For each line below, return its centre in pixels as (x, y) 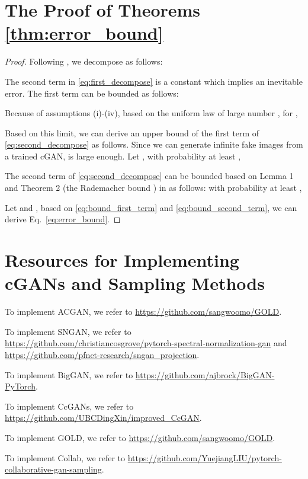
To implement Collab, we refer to (65, 457)
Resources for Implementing (122, 260)
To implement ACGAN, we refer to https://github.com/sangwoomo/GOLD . (143, 312)
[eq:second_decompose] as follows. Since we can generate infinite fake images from (154, 144)
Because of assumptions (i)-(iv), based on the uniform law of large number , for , (151, 113)
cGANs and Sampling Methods (135, 283)
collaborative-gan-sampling (53, 469)
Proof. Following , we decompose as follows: (84, 61)
